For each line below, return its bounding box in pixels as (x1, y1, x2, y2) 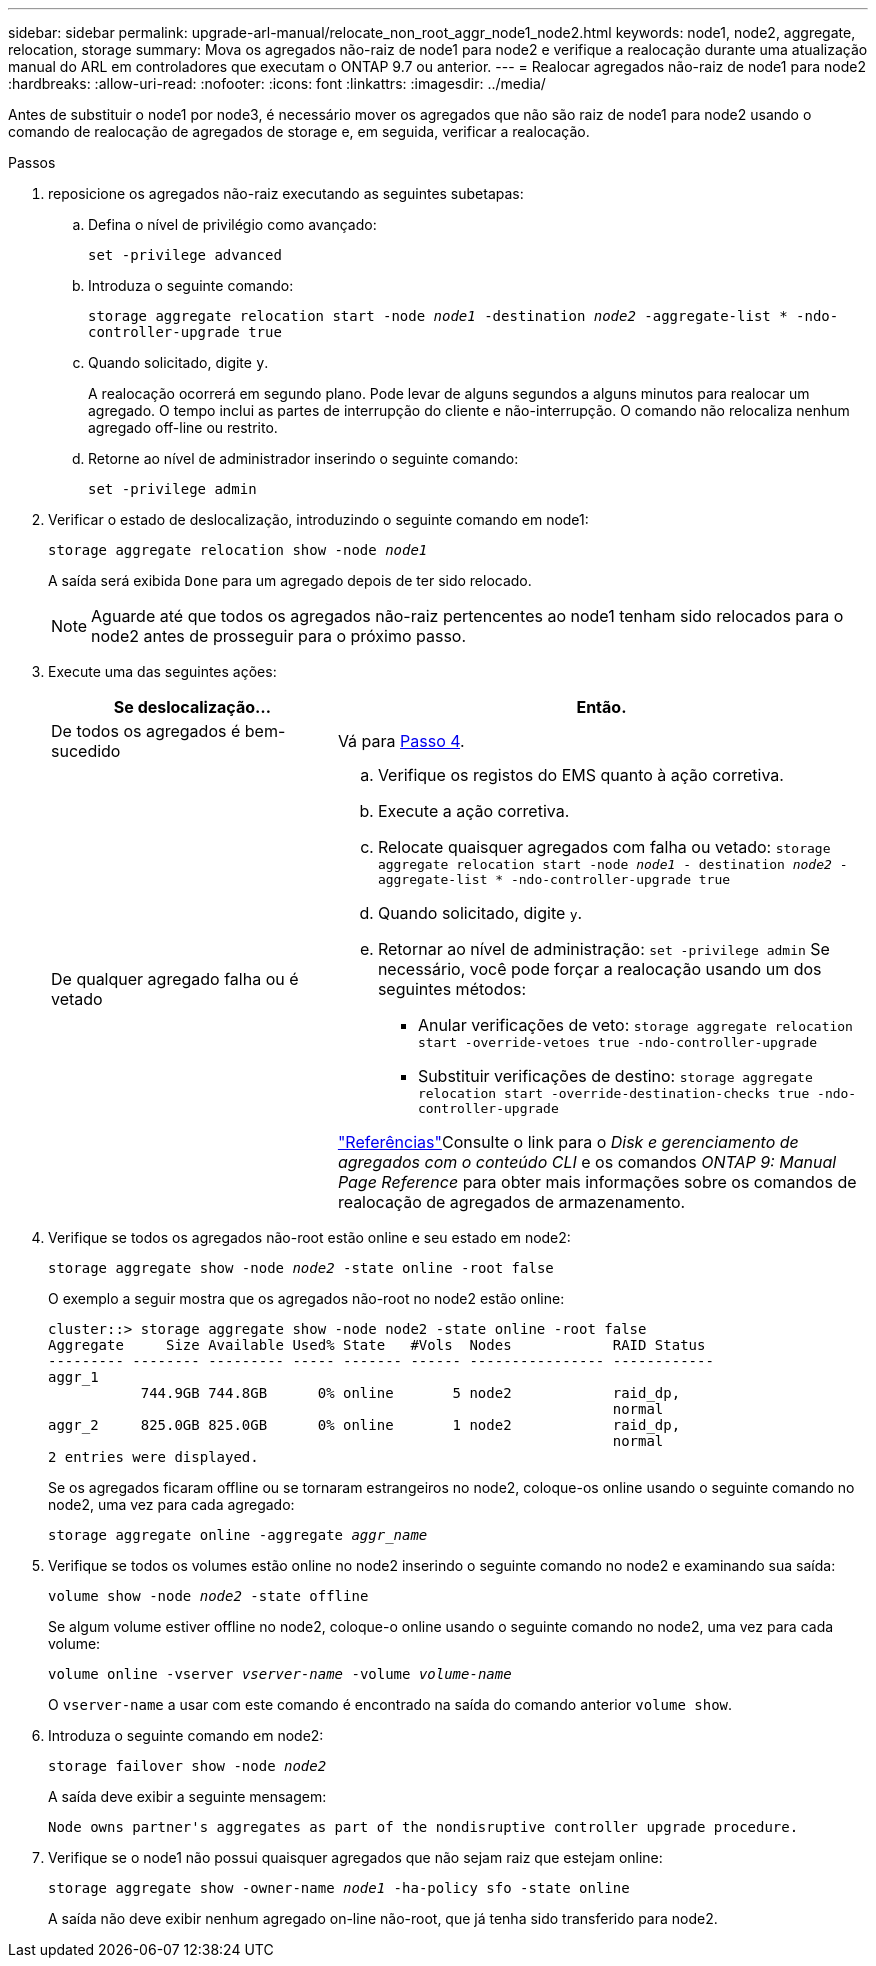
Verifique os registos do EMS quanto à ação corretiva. (377, 765, 784, 785)
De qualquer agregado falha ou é (51, 968, 299, 989)
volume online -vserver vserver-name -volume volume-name (48, 1666, 512, 1682)
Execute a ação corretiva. (377, 801, 570, 821)
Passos (8, 154, 56, 171)
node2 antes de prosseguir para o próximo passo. (91, 626, 467, 646)
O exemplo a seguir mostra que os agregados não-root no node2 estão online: (48, 1290, 565, 1307)
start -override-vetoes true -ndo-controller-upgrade (417, 1035, 818, 1050)
